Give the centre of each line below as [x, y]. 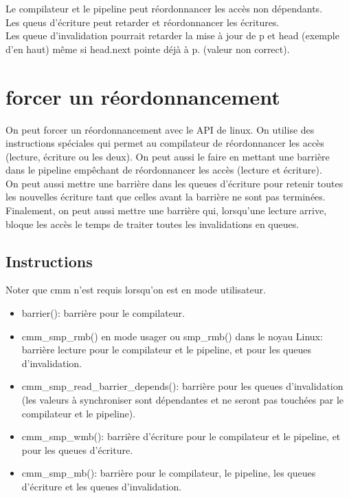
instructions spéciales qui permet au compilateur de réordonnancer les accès [165, 143]
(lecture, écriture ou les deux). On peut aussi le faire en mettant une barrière [168, 156]
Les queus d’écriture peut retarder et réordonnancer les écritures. [143, 22]
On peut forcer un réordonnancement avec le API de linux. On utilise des [160, 129]
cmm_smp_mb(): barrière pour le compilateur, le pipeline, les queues [169, 473]
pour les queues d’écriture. [77, 449]
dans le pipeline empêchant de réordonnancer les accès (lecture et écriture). [164, 170]
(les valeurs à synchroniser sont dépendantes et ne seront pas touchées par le [183, 400]
